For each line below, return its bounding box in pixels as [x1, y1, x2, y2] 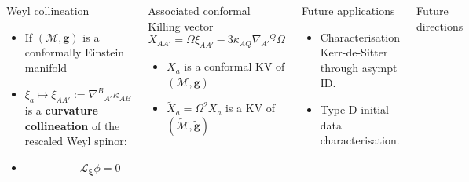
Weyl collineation [6, 2, 90, 18]
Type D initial [320, 100, 390, 117]
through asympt [320, 59, 398, 75]
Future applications [301, 2, 395, 18]
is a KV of [225, 100, 276, 116]
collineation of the [24, 117, 120, 133]
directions [416, 17, 464, 34]
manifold [24, 59, 68, 75]
